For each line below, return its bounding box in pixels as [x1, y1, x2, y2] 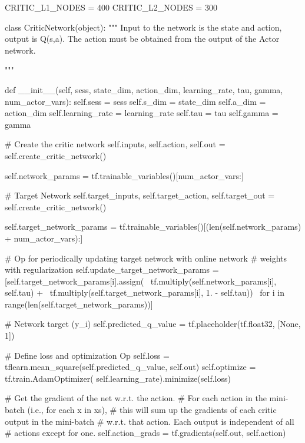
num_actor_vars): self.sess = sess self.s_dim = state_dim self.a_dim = [5, 95, 266, 107]
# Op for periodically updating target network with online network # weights [5, 252, 287, 264]
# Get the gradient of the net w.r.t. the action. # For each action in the [5, 392, 267, 404]
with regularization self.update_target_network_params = [5, 263, 219, 276]
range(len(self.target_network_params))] [5, 297, 153, 310]
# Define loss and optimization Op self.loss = [5, 349, 170, 361]
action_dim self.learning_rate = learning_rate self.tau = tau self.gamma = [5, 107, 279, 119]
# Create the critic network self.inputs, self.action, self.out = [5, 138, 226, 150]
